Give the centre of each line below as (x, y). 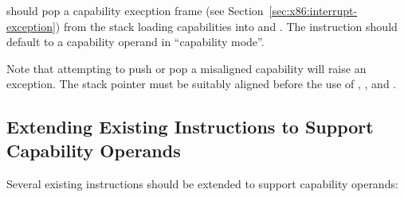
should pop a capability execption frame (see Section (135, 10)
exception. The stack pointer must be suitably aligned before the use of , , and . (202, 84)
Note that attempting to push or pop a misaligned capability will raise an (186, 68)
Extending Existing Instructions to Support (190, 127)
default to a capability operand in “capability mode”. (135, 42)
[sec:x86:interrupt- (313, 10)
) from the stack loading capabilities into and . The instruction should (226, 26)
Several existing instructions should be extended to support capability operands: (202, 183)
